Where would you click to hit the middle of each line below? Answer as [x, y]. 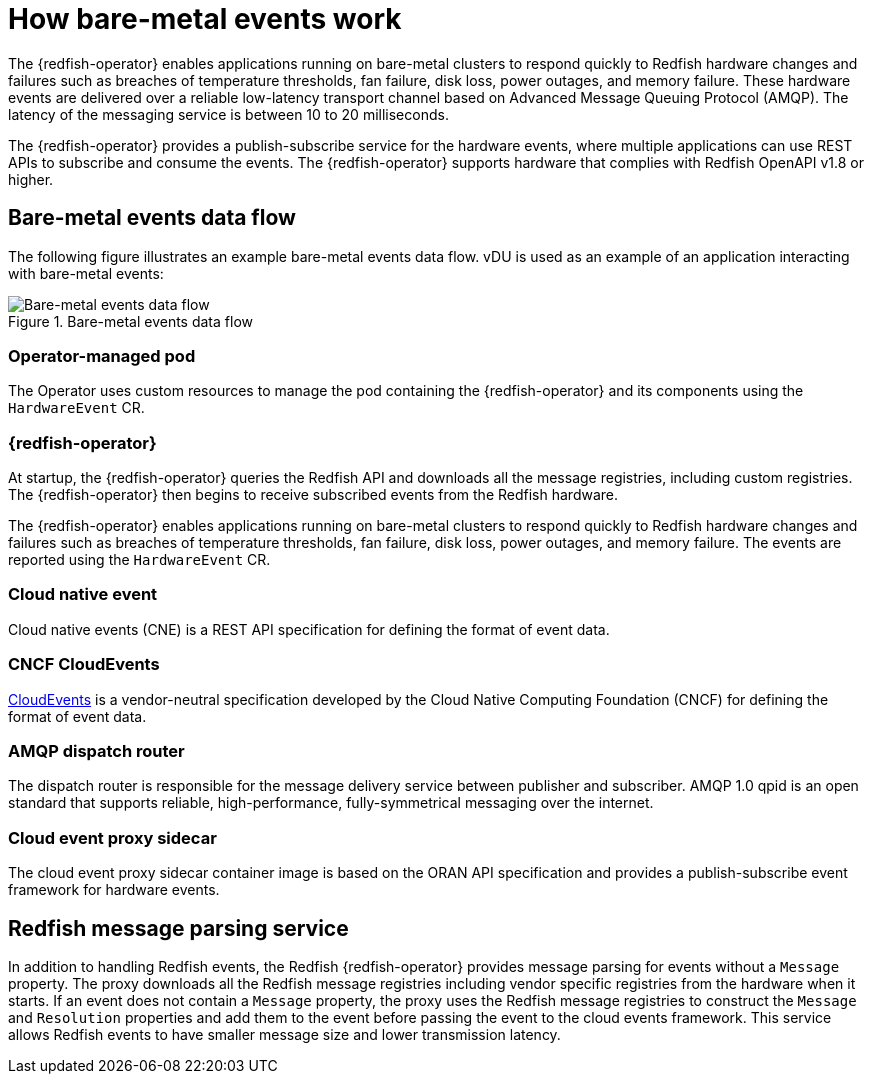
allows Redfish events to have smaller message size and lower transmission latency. [284, 1034]
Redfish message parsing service [178, 928]
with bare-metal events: [86, 273]
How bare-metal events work [205, 19]
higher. [31, 179]
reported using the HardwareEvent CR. [139, 560]
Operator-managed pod [102, 355]
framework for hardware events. [114, 890]
